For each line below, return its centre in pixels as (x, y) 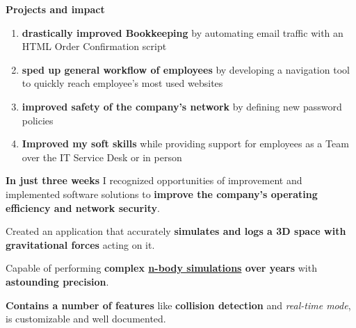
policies (38, 120)
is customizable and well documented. (86, 319)
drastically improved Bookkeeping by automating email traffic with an (183, 32)
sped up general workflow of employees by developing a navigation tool (186, 69)
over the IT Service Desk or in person (102, 157)
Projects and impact (55, 9)
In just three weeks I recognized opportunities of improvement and (154, 180)
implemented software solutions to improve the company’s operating (162, 194)
